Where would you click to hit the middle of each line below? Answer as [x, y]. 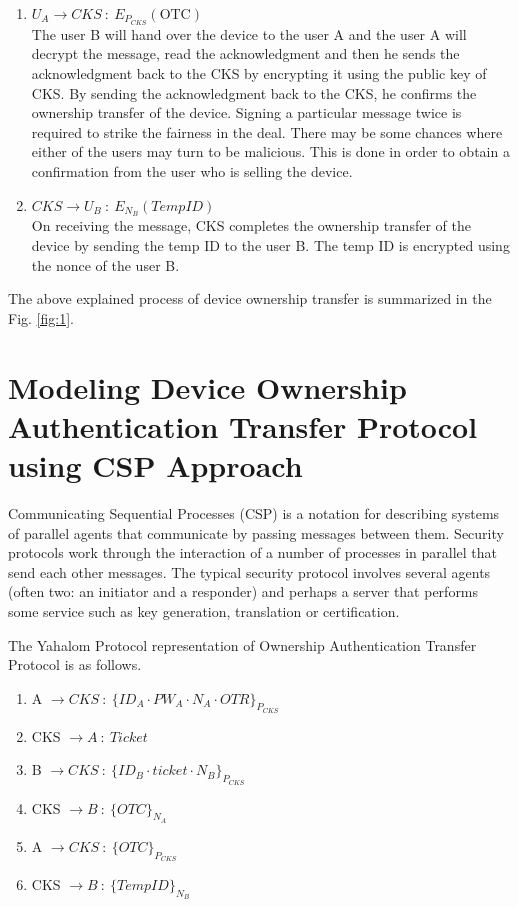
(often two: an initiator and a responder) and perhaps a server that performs [243, 591]
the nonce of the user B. [105, 264]
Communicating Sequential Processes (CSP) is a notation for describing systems [254, 512]
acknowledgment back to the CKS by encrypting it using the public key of [259, 73]
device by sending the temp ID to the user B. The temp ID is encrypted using [270, 245]
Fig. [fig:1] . [41, 317]
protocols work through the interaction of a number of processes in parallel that [253, 552]
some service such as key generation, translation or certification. [204, 610]
